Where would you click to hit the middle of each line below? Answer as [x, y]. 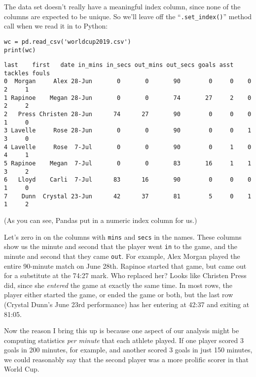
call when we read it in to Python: [56, 26]
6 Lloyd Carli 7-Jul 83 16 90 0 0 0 [128, 180]
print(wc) [20, 50]
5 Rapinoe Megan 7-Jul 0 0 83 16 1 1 [128, 164]
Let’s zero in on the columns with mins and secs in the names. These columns [123, 236]
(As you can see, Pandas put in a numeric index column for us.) [101, 220]
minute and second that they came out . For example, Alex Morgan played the [122, 256]
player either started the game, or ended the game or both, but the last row [119, 295]
